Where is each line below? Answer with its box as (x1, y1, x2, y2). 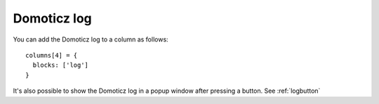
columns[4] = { (25, 51, 78, 59)
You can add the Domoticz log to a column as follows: (13, 35, 168, 44)
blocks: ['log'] (32, 61, 89, 70)
